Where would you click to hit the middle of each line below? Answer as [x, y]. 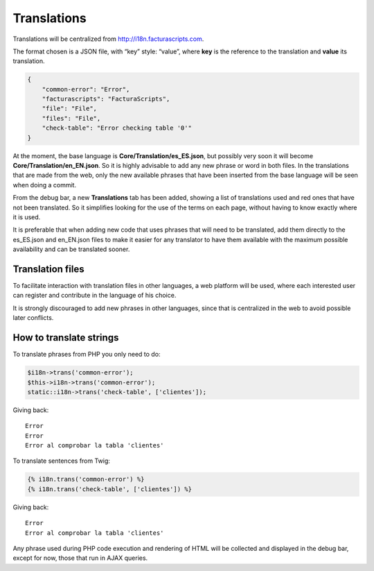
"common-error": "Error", [86, 89]
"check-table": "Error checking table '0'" [117, 128]
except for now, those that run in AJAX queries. [80, 558]
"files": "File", [71, 118]
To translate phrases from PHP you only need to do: [87, 355]
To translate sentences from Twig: [62, 461]
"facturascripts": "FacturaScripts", [106, 99]
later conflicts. [33, 318]
